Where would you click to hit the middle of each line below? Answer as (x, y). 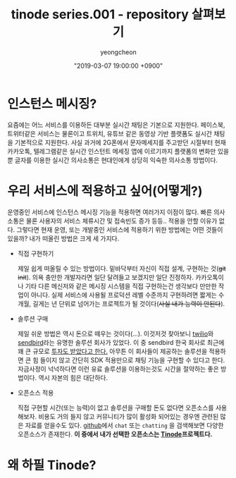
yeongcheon (118, 52)
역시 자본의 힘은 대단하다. (73, 377)
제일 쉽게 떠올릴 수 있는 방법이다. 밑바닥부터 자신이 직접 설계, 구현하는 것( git (122, 268)
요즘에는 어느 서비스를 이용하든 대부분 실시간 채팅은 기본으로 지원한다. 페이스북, (116, 125)
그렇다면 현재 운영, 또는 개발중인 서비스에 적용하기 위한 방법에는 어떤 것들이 (120, 229)
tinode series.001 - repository (100, 14)
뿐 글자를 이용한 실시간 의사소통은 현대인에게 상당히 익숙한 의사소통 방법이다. (113, 160)
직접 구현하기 (36, 253)
